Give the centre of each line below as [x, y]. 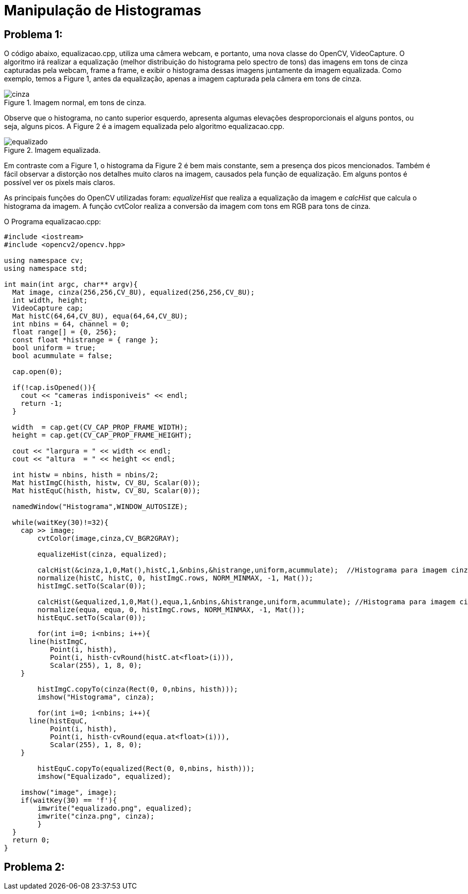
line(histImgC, [58, 642]
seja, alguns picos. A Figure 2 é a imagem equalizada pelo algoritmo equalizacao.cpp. [144, 127]
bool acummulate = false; [62, 356]
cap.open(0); [37, 372]
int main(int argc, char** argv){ [71, 285]
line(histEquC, [58, 721]
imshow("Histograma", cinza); [96, 697]
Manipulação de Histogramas [103, 10]
